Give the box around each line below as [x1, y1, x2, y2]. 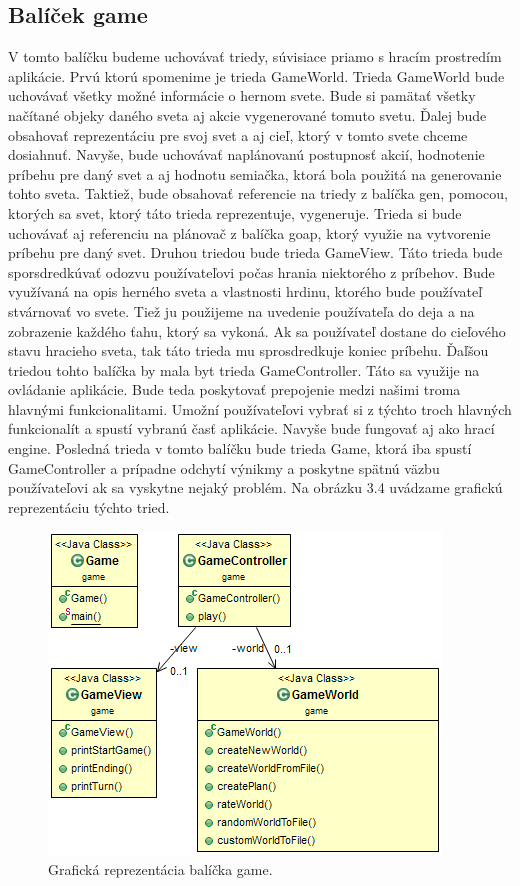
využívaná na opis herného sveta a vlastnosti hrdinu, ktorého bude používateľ [8, 281, 483, 302]
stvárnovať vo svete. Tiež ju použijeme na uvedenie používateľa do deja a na [8, 300, 475, 321]
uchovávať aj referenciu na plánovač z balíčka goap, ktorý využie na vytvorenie [8, 222, 491, 243]
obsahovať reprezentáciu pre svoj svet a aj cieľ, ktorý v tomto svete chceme [8, 124, 468, 145]
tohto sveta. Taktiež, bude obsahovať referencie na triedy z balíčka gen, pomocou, [8, 183, 508, 204]
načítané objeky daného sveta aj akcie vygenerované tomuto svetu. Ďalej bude [8, 104, 487, 125]
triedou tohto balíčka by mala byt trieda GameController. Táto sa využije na [8, 359, 480, 380]
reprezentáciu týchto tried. [8, 496, 170, 517]
